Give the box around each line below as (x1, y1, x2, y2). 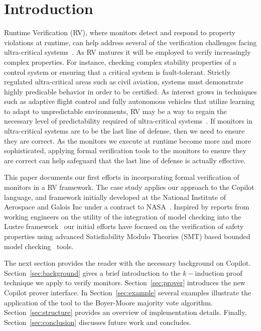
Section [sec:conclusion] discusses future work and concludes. (4, 316, 191, 327)
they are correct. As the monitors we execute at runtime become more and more (4, 135, 251, 146)
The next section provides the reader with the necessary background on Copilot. (4, 258, 251, 268)
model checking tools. (4, 241, 74, 251)
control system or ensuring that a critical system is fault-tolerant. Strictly (4, 66, 231, 77)
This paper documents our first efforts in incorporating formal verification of (4, 172, 239, 182)
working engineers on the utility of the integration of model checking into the (4, 211, 241, 222)
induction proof (195, 267, 242, 278)
